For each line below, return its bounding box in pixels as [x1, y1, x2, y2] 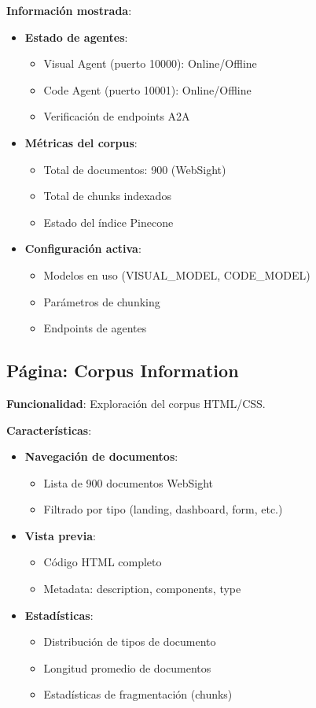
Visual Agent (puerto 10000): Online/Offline [43, 55, 257, 72]
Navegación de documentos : [24, 448, 178, 465]
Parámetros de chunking [43, 293, 160, 310]
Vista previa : [24, 527, 96, 543]
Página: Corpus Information [6, 358, 239, 383]
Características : [6, 421, 92, 438]
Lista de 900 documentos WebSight [43, 474, 213, 491]
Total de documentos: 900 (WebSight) [43, 161, 226, 177]
